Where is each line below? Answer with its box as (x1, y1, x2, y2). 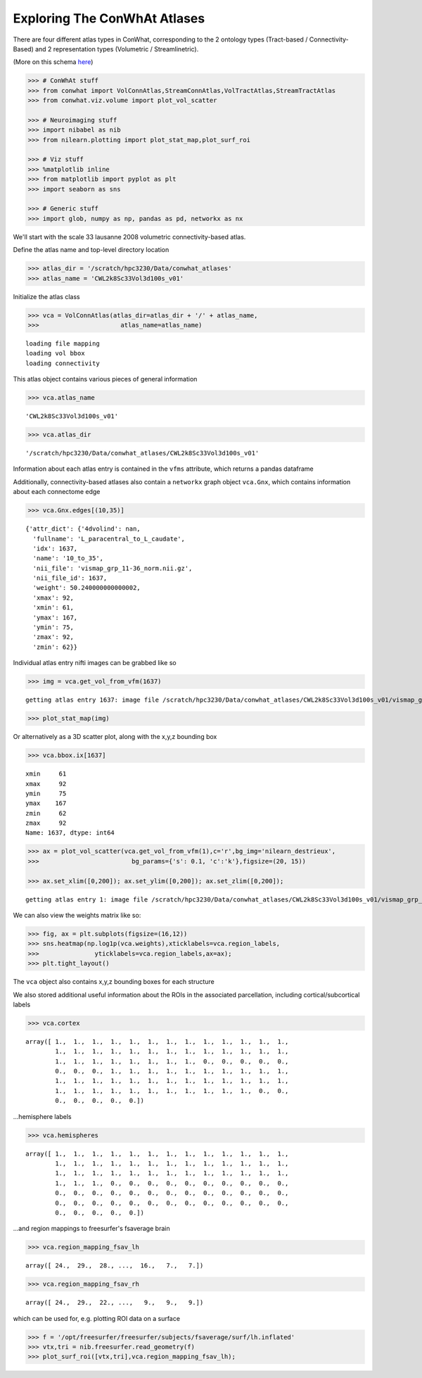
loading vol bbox (25, 349, 85, 358)
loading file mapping (25, 339, 100, 348)
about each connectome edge (13, 488, 101, 496)
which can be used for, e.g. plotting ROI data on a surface (13, 1314, 181, 1322)
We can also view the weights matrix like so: (13, 911, 141, 919)
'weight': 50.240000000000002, (32, 584, 141, 592)
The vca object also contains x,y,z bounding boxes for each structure (13, 978, 215, 986)
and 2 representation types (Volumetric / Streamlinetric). (35, 44, 199, 53)
